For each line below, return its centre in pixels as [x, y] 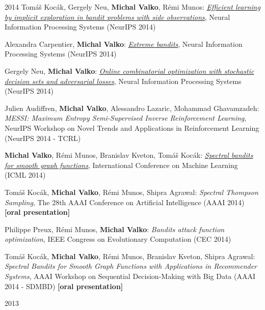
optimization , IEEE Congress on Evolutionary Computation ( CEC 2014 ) [118, 239]
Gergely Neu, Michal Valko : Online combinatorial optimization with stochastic [129, 71]
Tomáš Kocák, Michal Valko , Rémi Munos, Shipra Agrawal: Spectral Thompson [131, 192]
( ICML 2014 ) [25, 175]
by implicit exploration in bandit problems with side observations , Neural [117, 17]
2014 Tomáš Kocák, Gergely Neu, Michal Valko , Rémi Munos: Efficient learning [132, 7]
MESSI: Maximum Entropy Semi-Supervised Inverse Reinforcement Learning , [126, 118]
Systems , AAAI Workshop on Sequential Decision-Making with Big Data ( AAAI [130, 276]
